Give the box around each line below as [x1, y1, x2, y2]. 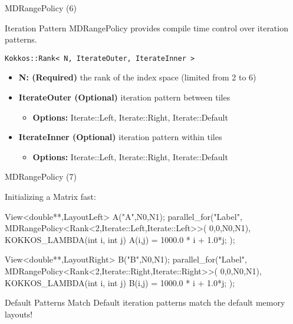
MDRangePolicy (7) [5, 170, 77, 183]
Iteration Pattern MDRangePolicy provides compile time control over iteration [5, 21, 288, 34]
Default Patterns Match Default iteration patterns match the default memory [5, 296, 285, 309]
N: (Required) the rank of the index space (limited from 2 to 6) [18, 71, 256, 83]
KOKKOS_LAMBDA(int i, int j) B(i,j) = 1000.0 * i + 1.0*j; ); [5, 276, 235, 289]
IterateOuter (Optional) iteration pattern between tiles [18, 91, 231, 103]
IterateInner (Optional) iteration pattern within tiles [18, 131, 222, 143]
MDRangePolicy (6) [5, 2, 77, 14]
